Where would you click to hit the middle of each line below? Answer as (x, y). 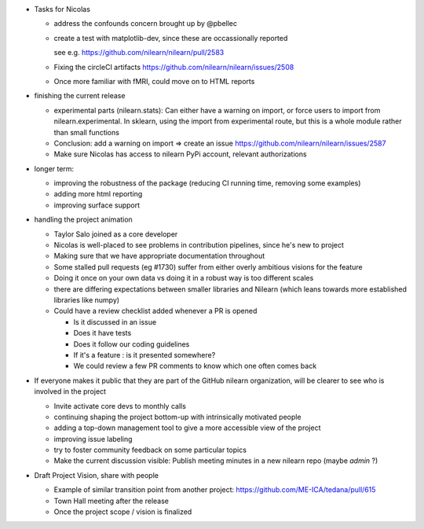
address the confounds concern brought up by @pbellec (146, 24)
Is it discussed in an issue (115, 321)
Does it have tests (102, 333)
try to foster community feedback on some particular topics (150, 450)
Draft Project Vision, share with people (96, 475)
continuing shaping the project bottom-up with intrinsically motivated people (177, 417)
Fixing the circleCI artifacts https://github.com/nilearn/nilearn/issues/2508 (174, 67)
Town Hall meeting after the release (111, 501)
